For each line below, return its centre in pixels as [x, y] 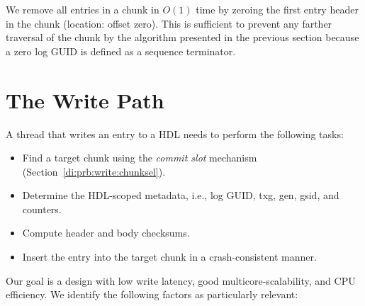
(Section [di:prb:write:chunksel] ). [94, 171]
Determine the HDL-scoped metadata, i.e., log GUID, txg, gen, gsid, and [181, 195]
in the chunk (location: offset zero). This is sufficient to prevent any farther [169, 23]
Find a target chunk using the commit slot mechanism [140, 158]
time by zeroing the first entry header [277, 9]
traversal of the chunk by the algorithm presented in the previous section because [182, 37]
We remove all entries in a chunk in [83, 9]
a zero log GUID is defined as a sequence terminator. [121, 51]
